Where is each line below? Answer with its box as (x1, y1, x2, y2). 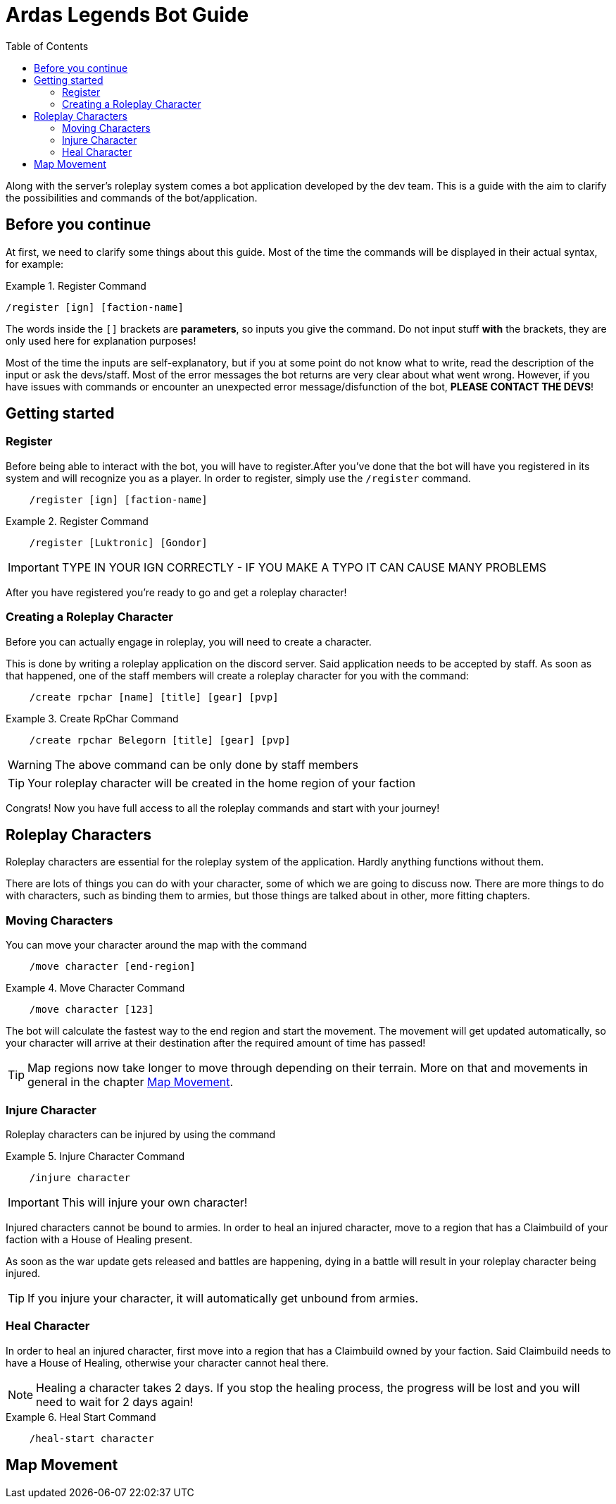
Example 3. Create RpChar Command (6, 712, 179, 725)
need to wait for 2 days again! (36, 1394, 194, 1409)
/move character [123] (29, 1004, 154, 1016)
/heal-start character (29, 1432, 154, 1444)
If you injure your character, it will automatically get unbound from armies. (27, 1290, 419, 1305)
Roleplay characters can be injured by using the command (6, 1128, 276, 1140)
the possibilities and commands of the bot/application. (6, 191, 258, 204)
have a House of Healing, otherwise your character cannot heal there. (6, 1356, 329, 1369)
